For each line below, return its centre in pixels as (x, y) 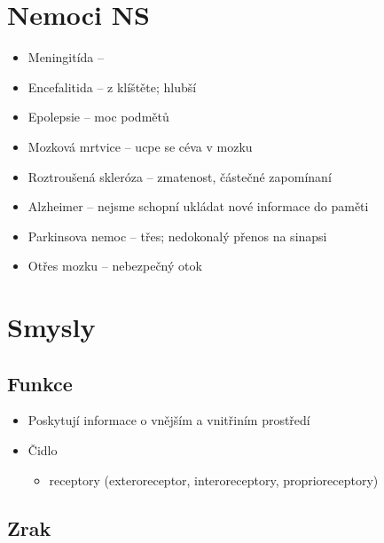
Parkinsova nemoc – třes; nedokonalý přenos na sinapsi (177, 236)
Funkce (40, 383)
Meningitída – (66, 57)
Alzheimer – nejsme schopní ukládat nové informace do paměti (198, 206)
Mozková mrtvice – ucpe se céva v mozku (140, 146)
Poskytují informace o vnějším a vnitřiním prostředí (169, 420)
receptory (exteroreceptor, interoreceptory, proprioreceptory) (214, 480)
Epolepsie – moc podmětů (98, 117)
